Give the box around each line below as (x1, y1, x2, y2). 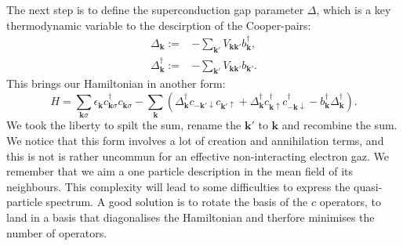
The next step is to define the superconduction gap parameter (6, 2, 304, 17)
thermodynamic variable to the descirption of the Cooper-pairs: (6, 16, 311, 33)
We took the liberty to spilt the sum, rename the (6, 117, 241, 133)
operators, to (319, 194, 382, 210)
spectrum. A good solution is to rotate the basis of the (45, 194, 308, 210)
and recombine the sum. (281, 117, 398, 133)
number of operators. (6, 224, 107, 241)
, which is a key (316, 2, 391, 17)
